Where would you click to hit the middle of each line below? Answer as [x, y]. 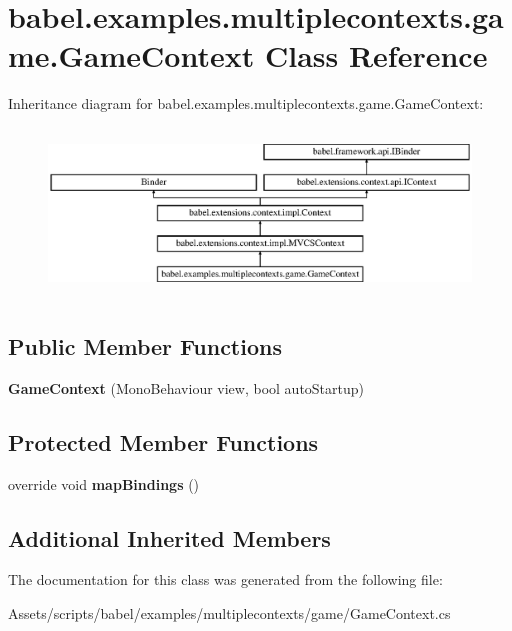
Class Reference [376, 55]
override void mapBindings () [104, 483]
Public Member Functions [145, 346]
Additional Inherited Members [169, 537]
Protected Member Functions [163, 441]
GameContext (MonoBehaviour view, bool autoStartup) [186, 387]
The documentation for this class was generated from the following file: [225, 579]
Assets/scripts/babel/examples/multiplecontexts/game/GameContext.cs [229, 613]
